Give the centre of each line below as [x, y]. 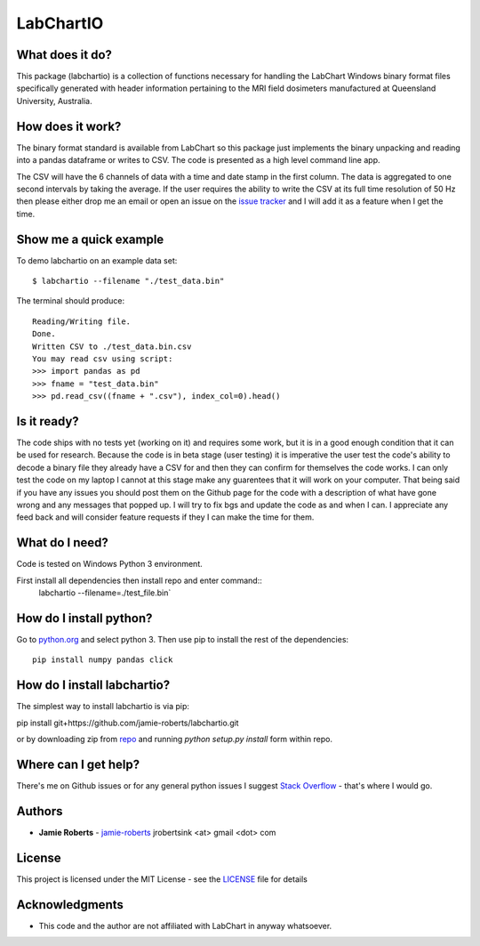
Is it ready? [48, 421]
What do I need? [62, 543]
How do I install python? [84, 618]
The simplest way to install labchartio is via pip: [103, 707]
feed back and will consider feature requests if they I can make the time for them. [165, 517]
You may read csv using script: [103, 359]
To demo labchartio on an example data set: [97, 260]
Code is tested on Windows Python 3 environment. [110, 564]
